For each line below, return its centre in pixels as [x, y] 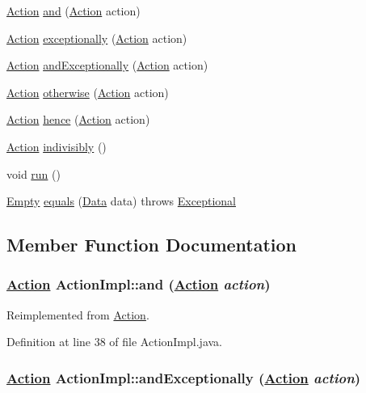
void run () [34, 173]
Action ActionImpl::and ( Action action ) [139, 284]
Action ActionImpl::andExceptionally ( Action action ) [184, 377]
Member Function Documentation [152, 245]
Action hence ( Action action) [78, 119]
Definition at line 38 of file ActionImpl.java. [114, 342]
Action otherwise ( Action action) [88, 92]
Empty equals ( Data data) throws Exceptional [121, 201]
